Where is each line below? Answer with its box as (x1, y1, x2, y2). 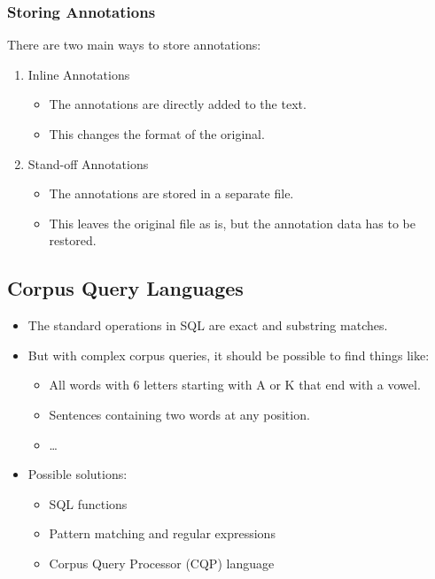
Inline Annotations (27, 65, 130, 83)
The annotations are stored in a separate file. (49, 184, 294, 203)
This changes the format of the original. (49, 125, 265, 143)
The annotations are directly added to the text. (49, 95, 307, 113)
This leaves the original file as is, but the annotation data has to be (49, 213, 416, 232)
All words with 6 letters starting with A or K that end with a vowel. (49, 375, 421, 394)
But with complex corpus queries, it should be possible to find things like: (27, 345, 430, 364)
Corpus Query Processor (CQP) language (49, 553, 275, 572)
